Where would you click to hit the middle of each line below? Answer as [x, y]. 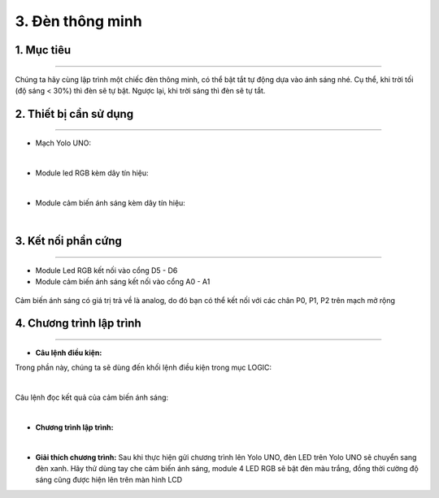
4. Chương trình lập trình [78, 324]
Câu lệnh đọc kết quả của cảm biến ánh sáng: [92, 397]
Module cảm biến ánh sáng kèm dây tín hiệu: [111, 202]
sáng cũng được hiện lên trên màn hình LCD [109, 480]
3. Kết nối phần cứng [68, 241]
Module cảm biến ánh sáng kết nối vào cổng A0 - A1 [123, 282]
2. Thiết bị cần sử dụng [74, 114]
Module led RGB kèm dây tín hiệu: [92, 173]
